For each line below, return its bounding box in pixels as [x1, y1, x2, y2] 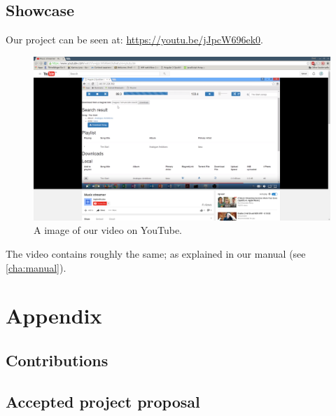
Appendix [6, 301, 102, 330]
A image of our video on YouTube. [34, 223, 183, 237]
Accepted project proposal [6, 390, 200, 412]
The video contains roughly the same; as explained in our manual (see [6, 246, 306, 261]
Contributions [6, 349, 108, 370]
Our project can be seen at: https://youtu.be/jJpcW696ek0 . [6, 32, 263, 47]
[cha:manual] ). [6, 260, 66, 275]
